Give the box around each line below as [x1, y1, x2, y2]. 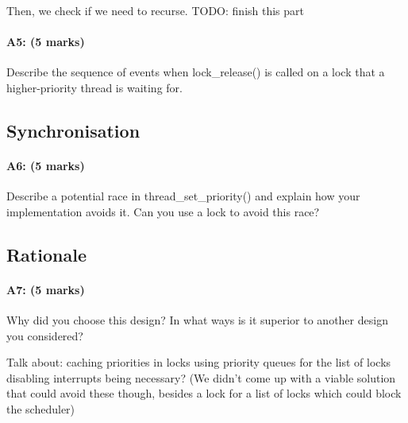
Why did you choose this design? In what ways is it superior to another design [6, 311, 388, 328]
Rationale [6, 242, 87, 266]
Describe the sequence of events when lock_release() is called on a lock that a [6, 64, 385, 80]
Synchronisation [6, 118, 140, 142]
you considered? [6, 327, 83, 343]
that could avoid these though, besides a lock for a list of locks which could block [6, 385, 402, 402]
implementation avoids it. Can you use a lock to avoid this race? [6, 203, 320, 219]
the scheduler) [6, 400, 75, 417]
